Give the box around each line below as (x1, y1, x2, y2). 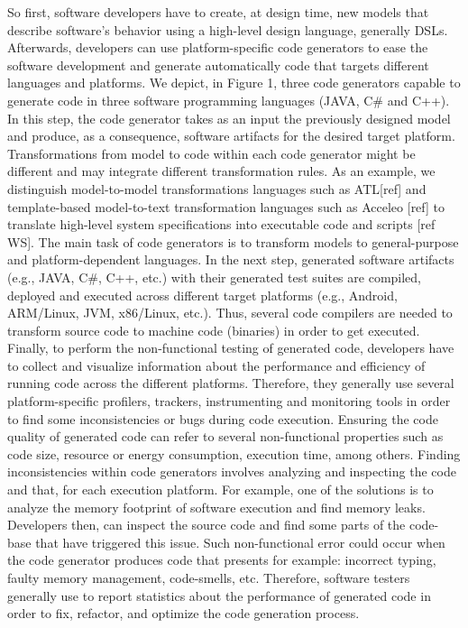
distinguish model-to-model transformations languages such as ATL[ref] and (7, 179, 427, 198)
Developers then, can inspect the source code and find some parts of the (7, 515, 406, 534)
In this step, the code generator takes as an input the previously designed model (7, 108, 451, 127)
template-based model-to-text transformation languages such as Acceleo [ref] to (7, 197, 445, 216)
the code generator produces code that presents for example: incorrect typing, (7, 550, 436, 569)
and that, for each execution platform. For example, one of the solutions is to (7, 480, 434, 499)
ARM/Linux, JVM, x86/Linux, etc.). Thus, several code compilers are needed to (7, 303, 453, 322)
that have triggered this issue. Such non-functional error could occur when (35, 532, 445, 551)
